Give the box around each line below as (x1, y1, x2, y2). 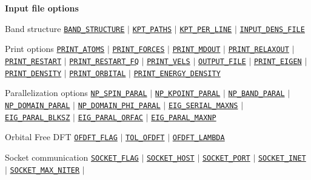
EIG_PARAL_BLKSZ (5, 113, 70, 122)
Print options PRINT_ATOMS (5, 42, 105, 55)
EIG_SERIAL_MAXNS (168, 101, 238, 110)
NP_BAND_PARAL (228, 89, 285, 98)
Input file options (5, 2, 79, 14)
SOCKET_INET (258, 153, 306, 162)
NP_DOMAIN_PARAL (5, 101, 70, 110)
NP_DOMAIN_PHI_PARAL (78, 101, 161, 110)
